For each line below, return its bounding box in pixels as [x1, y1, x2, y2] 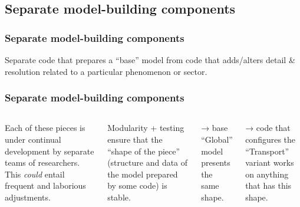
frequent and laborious [5, 179, 86, 192]
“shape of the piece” [107, 144, 180, 157]
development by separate [5, 144, 94, 157]
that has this [245, 179, 292, 192]
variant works [245, 156, 294, 169]
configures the [245, 133, 296, 145]
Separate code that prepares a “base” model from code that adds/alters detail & [5, 54, 295, 65]
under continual [5, 133, 61, 145]
